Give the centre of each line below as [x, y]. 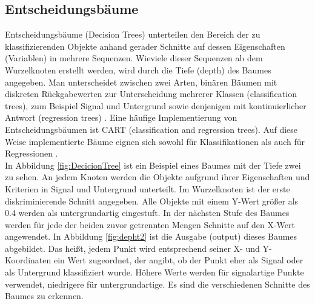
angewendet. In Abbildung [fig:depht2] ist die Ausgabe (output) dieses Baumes [151, 236]
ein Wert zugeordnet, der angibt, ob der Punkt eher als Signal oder [178, 260]
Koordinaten [28, 260]
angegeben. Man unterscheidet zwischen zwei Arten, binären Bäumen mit [141, 82]
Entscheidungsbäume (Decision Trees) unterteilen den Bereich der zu [133, 34]
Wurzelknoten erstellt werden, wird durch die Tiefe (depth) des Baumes [138, 69]
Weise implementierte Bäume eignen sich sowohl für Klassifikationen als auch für [155, 141]
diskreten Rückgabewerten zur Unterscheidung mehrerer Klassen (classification [151, 94]
